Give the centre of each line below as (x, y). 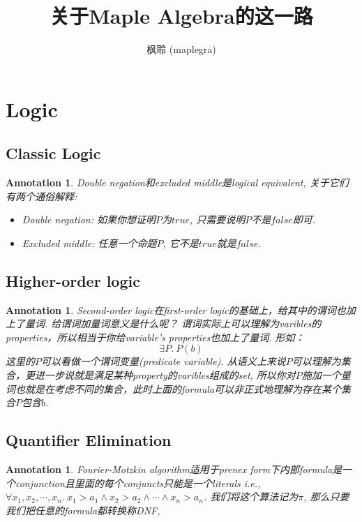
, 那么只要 (326, 497)
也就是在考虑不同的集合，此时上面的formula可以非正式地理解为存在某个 (178, 388)
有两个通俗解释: (42, 196)
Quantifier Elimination (89, 440)
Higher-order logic (73, 280)
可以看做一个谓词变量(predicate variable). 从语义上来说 (164, 361)
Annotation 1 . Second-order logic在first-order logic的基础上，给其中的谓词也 (176, 310)
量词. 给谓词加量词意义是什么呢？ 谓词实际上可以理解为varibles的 (173, 323)
